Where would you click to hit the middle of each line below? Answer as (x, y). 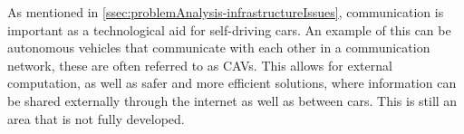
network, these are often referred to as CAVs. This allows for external (200, 65)
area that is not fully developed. (96, 118)
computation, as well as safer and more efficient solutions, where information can (232, 83)
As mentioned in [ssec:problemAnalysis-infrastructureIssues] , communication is (226, 12)
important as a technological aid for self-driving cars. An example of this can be (229, 29)
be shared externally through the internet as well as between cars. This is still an (232, 100)
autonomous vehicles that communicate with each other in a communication (219, 48)
